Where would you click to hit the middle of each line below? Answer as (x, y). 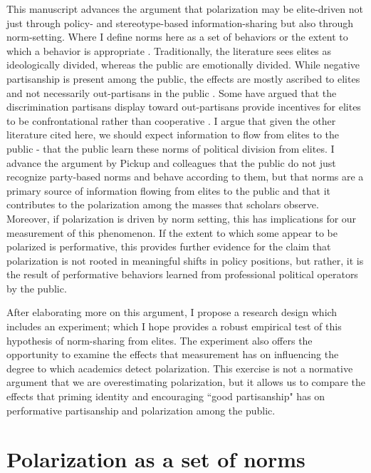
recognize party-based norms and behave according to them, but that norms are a (185, 177)
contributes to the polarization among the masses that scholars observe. (163, 204)
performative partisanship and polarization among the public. (141, 410)
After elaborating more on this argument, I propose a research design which (172, 312)
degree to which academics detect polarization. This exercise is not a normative (180, 368)
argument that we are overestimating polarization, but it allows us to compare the (186, 382)
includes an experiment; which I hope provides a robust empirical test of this (174, 326)
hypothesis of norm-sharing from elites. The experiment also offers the (160, 340)
